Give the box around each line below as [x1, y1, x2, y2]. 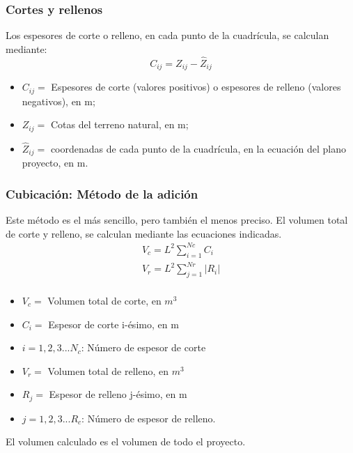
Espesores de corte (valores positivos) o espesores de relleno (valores [51, 79, 341, 94]
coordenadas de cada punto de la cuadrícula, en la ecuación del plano [50, 141, 346, 155]
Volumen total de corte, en [47, 293, 162, 307]
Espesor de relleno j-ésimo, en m [49, 387, 187, 401]
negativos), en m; [22, 93, 95, 108]
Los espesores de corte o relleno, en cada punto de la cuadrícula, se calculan [6, 28, 329, 43]
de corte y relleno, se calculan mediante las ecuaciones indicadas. [6, 226, 282, 240]
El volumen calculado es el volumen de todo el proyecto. [6, 434, 246, 449]
